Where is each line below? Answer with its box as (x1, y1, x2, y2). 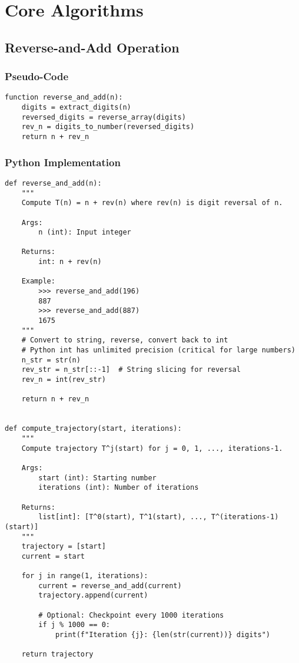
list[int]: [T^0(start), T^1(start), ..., (38, 513, 207, 522)
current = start (21, 552, 85, 560)
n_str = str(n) (21, 355, 81, 364)
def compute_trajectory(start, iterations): (5, 424, 182, 433)
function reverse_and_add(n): (5, 93, 123, 102)
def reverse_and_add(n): (5, 179, 102, 187)
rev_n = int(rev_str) (21, 375, 106, 384)
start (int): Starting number (38, 473, 157, 482)
